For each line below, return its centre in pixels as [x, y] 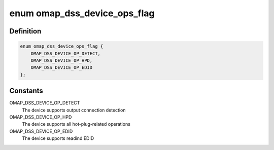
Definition [25, 31]
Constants [26, 91]
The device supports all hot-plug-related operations [76, 124]
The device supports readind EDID [58, 138]
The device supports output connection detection [74, 110]
